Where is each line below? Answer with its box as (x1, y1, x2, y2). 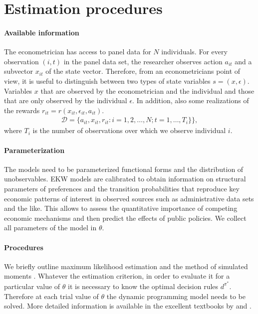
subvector (4, 66, 33, 76)
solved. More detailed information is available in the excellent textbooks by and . (4, 301, 252, 311)
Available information (4, 27, 79, 37)
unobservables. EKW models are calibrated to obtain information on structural (4, 173, 246, 184)
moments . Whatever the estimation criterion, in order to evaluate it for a (4, 271, 230, 281)
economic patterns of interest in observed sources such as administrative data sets (4, 193, 254, 203)
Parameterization (4, 145, 65, 155)
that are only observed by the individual (4, 95, 127, 106)
